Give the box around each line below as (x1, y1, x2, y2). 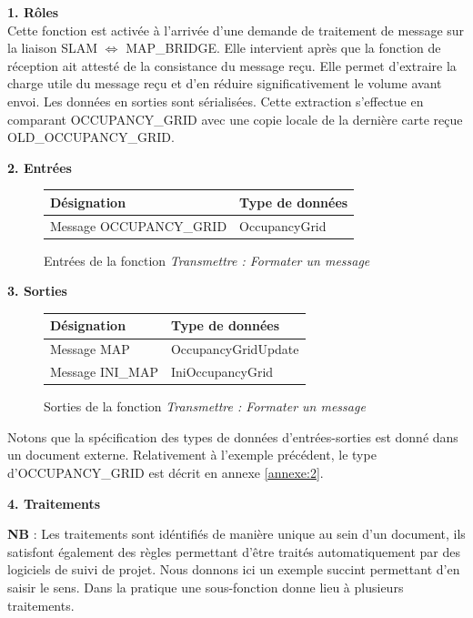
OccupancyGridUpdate (170, 339, 299, 359)
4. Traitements (7, 493, 101, 512)
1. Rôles (7, 3, 59, 21)
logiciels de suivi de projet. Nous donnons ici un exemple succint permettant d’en (7, 560, 460, 579)
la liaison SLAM (7, 38, 98, 57)
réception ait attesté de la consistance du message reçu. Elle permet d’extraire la (7, 56, 457, 75)
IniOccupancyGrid (170, 362, 274, 381)
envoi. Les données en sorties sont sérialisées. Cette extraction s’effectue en (7, 91, 424, 110)
